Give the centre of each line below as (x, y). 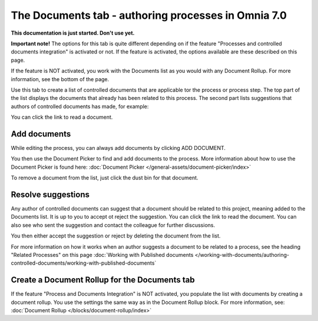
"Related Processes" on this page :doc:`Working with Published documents (102, 255)
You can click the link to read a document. (62, 117)
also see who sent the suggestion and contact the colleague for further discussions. (113, 225)
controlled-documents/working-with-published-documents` (84, 263)
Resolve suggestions (50, 194)
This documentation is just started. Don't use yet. (73, 33)
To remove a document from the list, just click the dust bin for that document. (105, 178)
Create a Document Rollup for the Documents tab (103, 280)
